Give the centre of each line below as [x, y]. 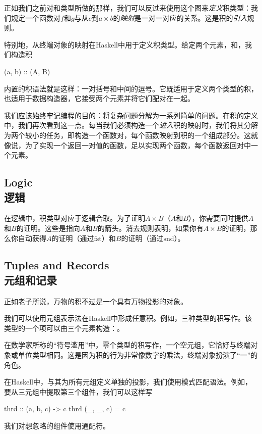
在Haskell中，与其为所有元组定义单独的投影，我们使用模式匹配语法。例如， [128, 382]
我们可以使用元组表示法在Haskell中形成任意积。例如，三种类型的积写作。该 [128, 318]
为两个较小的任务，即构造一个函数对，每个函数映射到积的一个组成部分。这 [127, 135]
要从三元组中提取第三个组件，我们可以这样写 [78, 391]
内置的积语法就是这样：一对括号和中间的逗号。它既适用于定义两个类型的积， [131, 88]
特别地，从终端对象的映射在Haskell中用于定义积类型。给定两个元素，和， [125, 44]
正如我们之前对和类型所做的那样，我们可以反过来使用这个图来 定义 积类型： [127, 8]
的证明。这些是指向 [48, 228]
